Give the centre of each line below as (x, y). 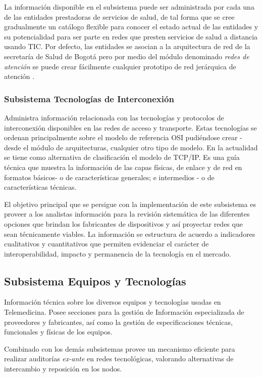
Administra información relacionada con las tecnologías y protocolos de (114, 117)
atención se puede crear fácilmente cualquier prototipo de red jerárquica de (120, 66)
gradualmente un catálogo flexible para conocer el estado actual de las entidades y (131, 27)
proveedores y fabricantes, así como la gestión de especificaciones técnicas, (118, 322)
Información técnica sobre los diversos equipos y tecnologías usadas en (113, 302)
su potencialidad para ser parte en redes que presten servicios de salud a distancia (131, 36)
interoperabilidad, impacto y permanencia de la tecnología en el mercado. (118, 253)
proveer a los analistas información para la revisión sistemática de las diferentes (127, 214)
